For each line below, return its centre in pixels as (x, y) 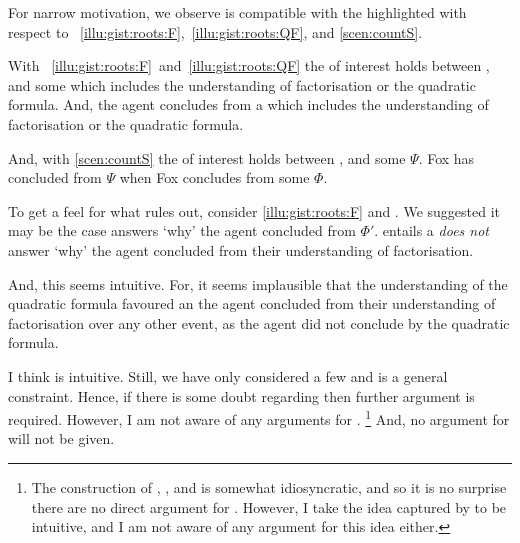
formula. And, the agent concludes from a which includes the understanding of (248, 104)
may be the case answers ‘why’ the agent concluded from (182, 230)
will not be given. (61, 438)
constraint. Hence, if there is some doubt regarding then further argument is (241, 395)
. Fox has (446, 157)
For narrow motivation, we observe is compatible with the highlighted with (237, 12)
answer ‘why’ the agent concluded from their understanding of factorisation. (241, 249)
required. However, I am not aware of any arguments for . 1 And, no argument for (259, 417)
